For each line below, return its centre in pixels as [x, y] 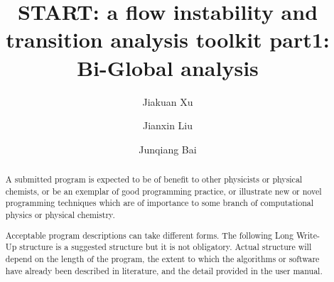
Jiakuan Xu [168, 101]
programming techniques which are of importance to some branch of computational [160, 203]
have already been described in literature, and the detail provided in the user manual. [164, 270]
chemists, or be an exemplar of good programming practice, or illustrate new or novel [163, 191]
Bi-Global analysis [168, 67]
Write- [308, 235]
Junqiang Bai [168, 149]
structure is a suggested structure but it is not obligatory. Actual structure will [166, 247]
